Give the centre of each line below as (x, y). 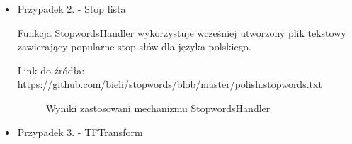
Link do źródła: (51, 70)
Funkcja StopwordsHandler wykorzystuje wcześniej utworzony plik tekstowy (182, 32)
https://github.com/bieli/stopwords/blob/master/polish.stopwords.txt (170, 84)
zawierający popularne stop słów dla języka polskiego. (134, 46)
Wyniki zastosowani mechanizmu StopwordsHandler (158, 107)
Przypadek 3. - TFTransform (80, 132)
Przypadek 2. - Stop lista (72, 9)
